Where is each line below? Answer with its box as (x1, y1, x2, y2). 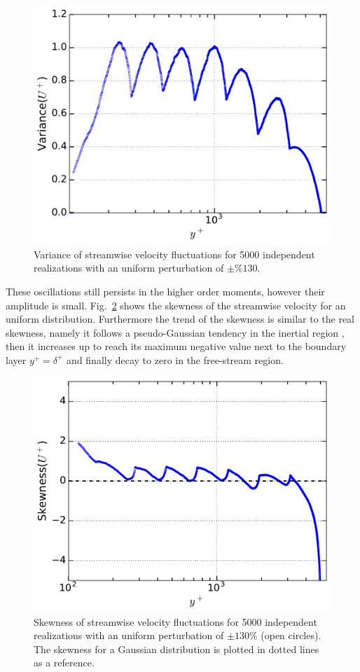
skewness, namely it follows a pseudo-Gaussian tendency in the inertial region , (6, 325, 345, 339)
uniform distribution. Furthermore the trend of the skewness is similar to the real (6, 311, 354, 326)
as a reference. (34, 655, 95, 670)
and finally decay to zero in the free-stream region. (67, 352, 284, 367)
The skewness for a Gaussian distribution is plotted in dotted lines (34, 641, 319, 656)
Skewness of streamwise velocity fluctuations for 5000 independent (34, 614, 317, 629)
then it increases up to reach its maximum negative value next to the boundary (6, 339, 347, 353)
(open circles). (261, 628, 321, 643)
